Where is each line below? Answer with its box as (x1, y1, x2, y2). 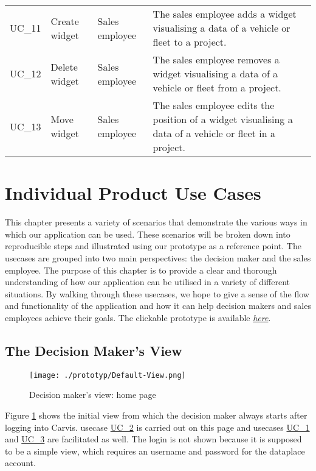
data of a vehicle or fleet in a (153, 126, 275, 140)
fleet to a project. (153, 35, 227, 49)
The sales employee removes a (153, 52, 280, 66)
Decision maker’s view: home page (29, 388, 156, 401)
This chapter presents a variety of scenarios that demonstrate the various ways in (5, 216, 307, 228)
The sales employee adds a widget (153, 7, 297, 21)
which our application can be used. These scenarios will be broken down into (5, 227, 290, 240)
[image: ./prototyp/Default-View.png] (29, 370, 186, 380)
